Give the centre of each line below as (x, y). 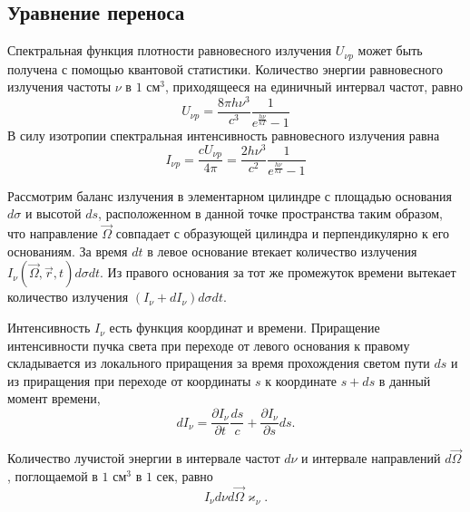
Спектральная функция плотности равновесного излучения (170, 50)
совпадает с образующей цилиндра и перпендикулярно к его (283, 233)
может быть (390, 50)
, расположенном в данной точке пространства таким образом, (270, 213)
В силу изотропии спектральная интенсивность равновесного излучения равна (224, 135)
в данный (405, 380)
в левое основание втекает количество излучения (282, 251)
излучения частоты (59, 87)
